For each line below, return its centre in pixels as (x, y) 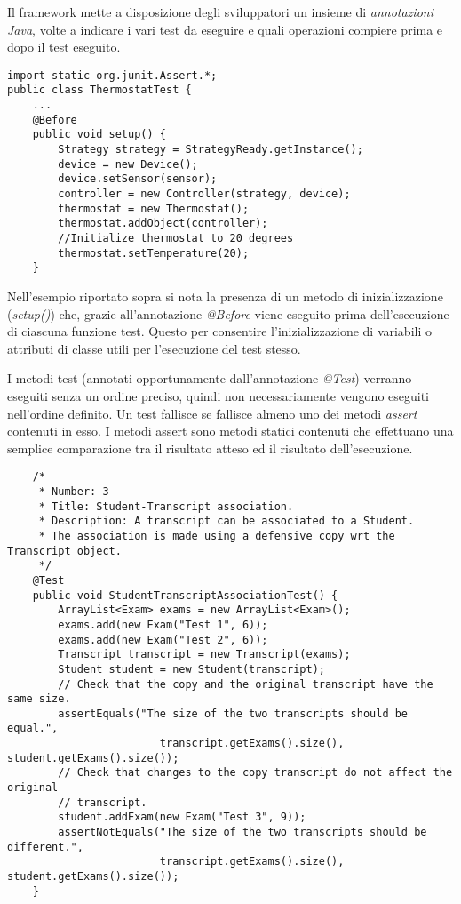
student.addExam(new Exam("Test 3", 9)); (182, 817)
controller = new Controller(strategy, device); (204, 194)
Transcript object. (64, 551)
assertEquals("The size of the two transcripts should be (233, 713)
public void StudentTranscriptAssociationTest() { (185, 595)
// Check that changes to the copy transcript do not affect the (255, 773)
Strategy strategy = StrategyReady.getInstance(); (211, 150)
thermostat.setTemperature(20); (154, 253)
